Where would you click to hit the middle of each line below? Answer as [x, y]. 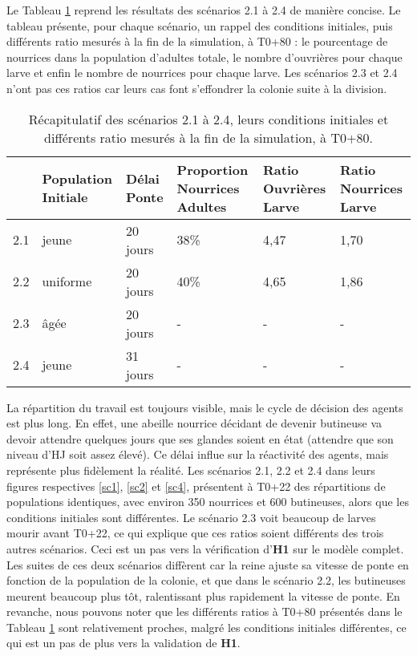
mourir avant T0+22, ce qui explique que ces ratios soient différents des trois [195, 533]
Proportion [213, 169]
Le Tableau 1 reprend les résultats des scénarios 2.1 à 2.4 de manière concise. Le [204, 10]
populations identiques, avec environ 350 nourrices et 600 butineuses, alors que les [208, 502]
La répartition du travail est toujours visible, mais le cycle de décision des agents [205, 407]
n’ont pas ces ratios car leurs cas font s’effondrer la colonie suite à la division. [197, 88]
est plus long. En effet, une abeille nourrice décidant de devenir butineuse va [194, 423]
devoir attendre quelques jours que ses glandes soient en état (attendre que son [200, 438]
